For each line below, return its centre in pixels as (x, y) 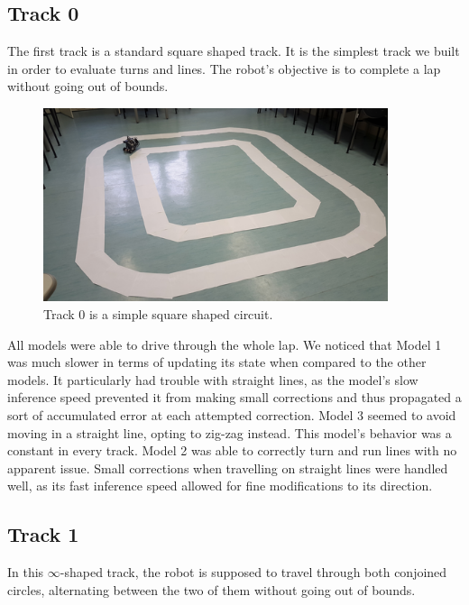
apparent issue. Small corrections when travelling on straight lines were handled (228, 467)
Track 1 (43, 534)
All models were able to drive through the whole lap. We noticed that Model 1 (225, 344)
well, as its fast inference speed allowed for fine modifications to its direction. (220, 486)
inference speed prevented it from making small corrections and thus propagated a (234, 397)
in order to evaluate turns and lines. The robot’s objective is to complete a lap (224, 68)
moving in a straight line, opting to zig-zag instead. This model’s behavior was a (230, 432)
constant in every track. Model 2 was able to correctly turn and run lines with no (232, 450)
